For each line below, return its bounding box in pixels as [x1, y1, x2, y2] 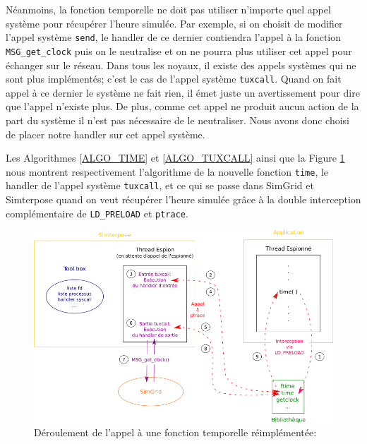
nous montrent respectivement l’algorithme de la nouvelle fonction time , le [6, 164, 329, 179]
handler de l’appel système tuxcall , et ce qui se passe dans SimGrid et [6, 178, 314, 193]
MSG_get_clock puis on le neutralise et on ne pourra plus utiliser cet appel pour [6, 43, 352, 58]
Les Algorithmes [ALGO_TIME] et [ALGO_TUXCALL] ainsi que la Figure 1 [6, 150, 345, 165]
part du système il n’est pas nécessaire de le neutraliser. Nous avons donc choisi [6, 112, 349, 127]
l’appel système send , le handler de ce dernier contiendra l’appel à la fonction [6, 30, 342, 44]
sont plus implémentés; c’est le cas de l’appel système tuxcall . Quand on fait [6, 71, 342, 86]
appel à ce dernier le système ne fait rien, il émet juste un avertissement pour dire [6, 85, 360, 100]
